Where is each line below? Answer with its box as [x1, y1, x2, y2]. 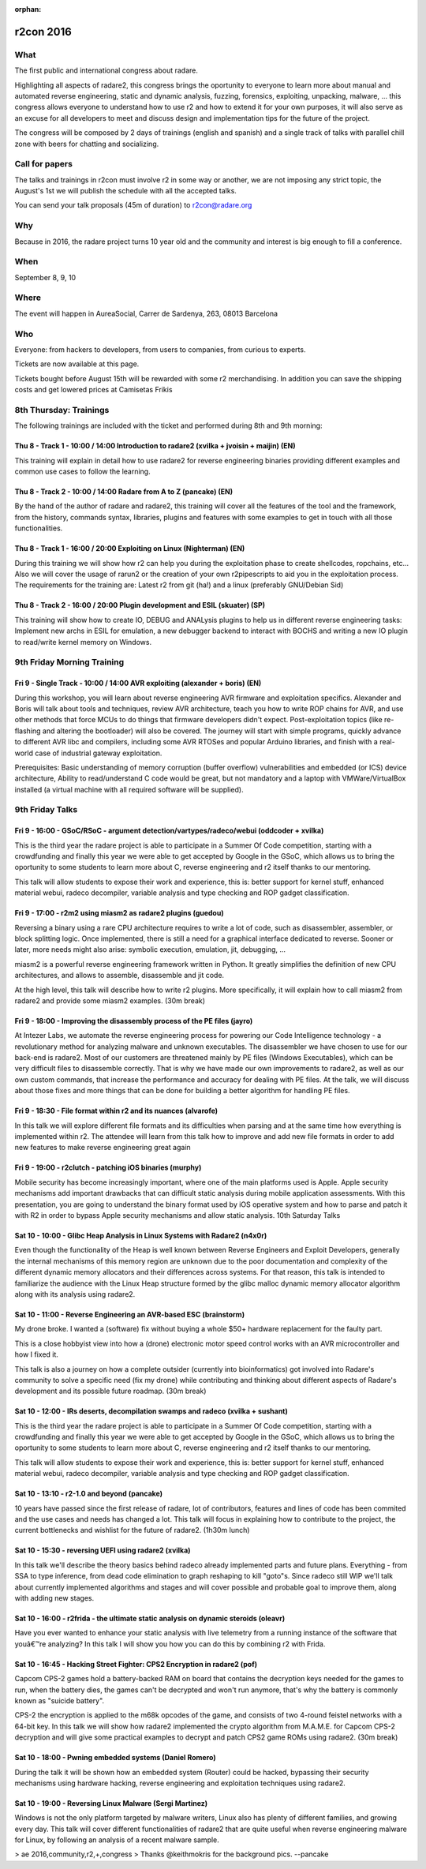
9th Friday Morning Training [14, 657, 125, 668]
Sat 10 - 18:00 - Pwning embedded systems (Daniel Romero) [14, 1753, 216, 1762]
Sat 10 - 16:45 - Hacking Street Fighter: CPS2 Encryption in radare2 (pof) [14, 1659, 258, 1669]
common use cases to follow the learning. [14, 466, 151, 477]
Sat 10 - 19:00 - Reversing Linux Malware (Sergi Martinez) [14, 1798, 208, 1807]
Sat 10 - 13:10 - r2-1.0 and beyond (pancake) [14, 1489, 163, 1499]
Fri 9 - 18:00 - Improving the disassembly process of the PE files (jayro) [14, 1016, 253, 1025]
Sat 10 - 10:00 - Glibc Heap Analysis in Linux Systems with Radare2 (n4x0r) [14, 1231, 267, 1240]
